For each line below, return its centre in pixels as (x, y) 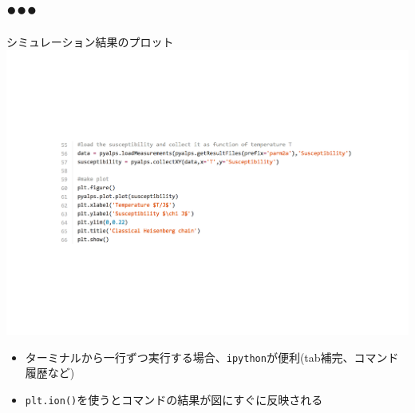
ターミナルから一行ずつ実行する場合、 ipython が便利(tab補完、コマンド (212, 357)
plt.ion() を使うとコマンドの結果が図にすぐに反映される (174, 399)
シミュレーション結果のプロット (90, 42)
